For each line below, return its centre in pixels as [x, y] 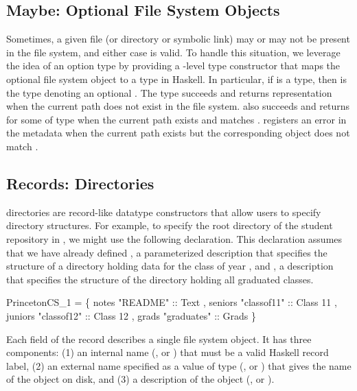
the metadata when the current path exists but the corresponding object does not [178, 133]
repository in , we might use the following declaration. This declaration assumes [174, 238]
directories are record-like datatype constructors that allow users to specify [164, 212]
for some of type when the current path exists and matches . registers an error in [176, 119]
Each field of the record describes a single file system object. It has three [159, 339]
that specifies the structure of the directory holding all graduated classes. [160, 279]
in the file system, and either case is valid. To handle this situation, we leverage [173, 52]
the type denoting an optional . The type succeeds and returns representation [169, 92]
